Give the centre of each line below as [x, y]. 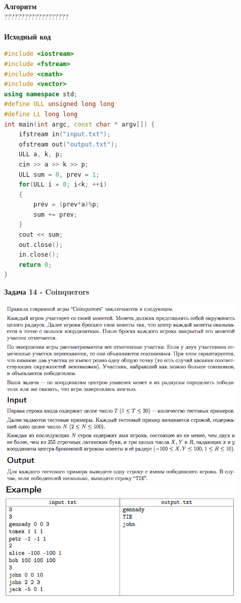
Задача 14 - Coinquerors [47, 292]
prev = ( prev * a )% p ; [67, 205]
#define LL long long [41, 114]
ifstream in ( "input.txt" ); [65, 134]
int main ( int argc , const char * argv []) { [79, 124]
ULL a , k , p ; [41, 154]
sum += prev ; [56, 214]
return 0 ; [35, 265]
